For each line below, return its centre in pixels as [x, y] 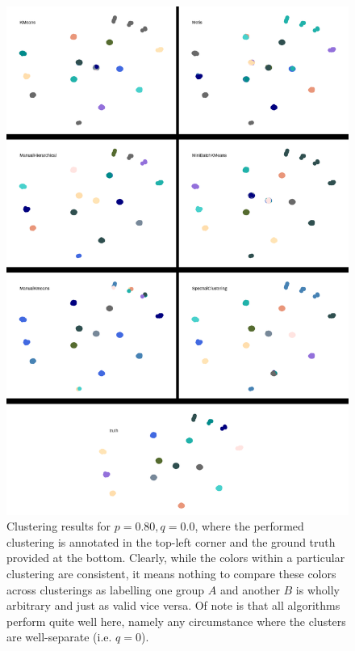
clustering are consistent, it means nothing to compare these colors [171, 573]
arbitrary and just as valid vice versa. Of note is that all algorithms [173, 605]
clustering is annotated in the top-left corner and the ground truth [171, 541]
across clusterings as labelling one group [106, 589]
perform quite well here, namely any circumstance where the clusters [176, 621]
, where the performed [249, 526]
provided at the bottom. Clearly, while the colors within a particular [176, 558]
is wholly [318, 589]
